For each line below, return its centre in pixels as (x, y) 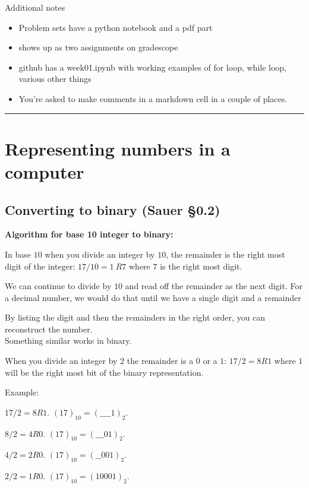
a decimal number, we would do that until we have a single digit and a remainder (153, 297)
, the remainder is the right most (226, 254)
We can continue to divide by (58, 286)
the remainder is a (160, 361)
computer (45, 171)
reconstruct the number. (49, 329)
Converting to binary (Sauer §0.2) (113, 209)
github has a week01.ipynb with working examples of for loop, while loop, (153, 67)
